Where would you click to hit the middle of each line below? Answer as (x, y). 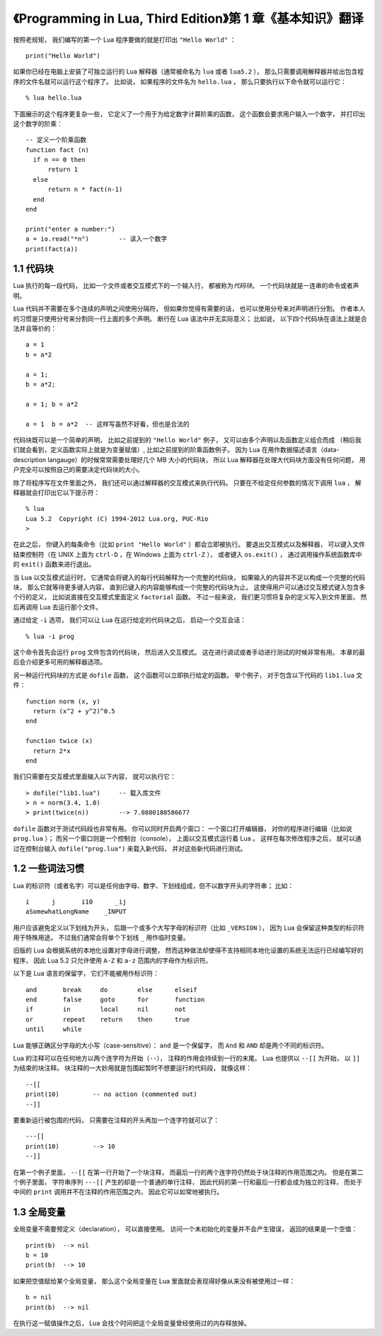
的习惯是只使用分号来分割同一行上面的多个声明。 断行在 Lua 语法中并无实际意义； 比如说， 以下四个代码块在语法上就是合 (190, 318)
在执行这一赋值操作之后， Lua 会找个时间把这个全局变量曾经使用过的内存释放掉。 (132, 1323)
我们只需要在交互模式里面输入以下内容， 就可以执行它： (94, 777)
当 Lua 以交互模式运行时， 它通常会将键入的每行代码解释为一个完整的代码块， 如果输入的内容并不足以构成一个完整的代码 (189, 577)
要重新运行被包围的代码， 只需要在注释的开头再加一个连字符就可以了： (116, 1120)
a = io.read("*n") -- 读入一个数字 (97, 239)
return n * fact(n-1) (85, 190)
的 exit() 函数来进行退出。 (54, 564)
